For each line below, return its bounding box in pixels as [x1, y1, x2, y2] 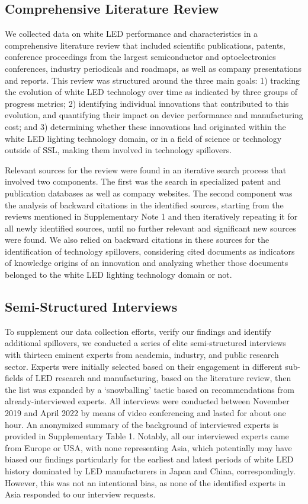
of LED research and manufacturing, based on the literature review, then [25, 372, 291, 384]
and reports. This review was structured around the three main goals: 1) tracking [5, 74, 300, 86]
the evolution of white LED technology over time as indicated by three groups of [5, 85, 297, 98]
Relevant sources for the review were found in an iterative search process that [5, 163, 287, 176]
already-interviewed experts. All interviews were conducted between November [5, 395, 290, 407]
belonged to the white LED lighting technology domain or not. [5, 268, 232, 281]
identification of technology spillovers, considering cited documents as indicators [5, 245, 295, 257]
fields [5, 372, 24, 384]
